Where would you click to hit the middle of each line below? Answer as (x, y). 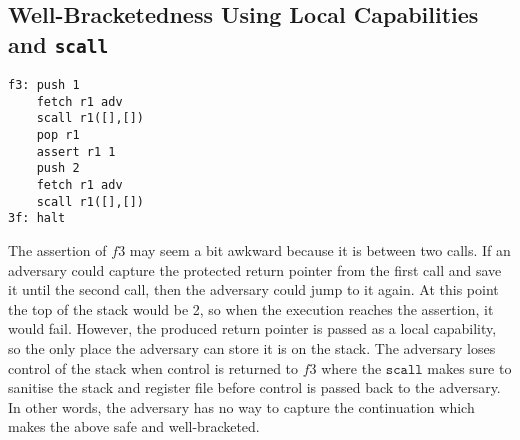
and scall (58, 43)
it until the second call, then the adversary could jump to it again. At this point (253, 289)
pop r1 (58, 135)
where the (351, 367)
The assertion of (57, 250)
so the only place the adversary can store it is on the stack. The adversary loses (252, 348)
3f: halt (37, 218)
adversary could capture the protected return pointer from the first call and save (255, 269)
